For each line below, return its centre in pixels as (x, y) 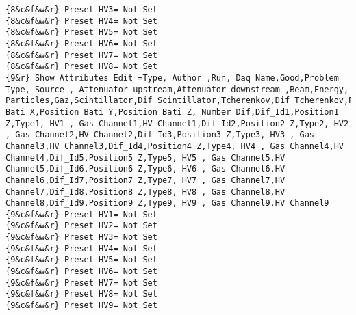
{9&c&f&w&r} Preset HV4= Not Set (81, 248)
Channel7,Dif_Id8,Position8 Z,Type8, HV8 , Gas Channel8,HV (145, 192)
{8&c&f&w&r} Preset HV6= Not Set (81, 43)
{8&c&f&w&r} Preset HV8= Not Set (81, 67)
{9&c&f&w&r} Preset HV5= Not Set (81, 260)
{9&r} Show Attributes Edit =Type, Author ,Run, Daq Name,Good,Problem (172, 78)
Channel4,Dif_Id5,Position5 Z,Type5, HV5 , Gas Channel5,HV (145, 157)
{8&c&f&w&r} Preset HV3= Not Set (81, 10)
